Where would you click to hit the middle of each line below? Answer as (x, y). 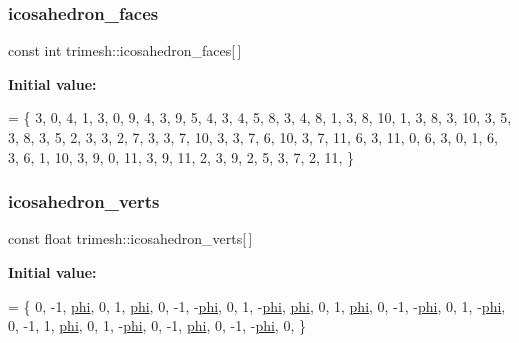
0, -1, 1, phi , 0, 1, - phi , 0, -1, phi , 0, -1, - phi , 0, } (157, 325)
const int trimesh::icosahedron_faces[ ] (125, 50)
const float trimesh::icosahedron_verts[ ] (130, 238)
